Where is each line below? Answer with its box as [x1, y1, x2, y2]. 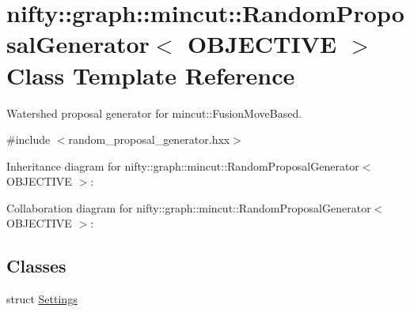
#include [6, 131, 51, 148]
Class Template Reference [6, 58, 295, 91]
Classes [6, 254, 66, 278]
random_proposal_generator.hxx [68, 131, 230, 148]
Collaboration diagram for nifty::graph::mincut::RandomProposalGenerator [6, 199, 371, 216]
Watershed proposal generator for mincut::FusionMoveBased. [6, 104, 302, 121]
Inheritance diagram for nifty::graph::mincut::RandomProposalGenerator [6, 157, 359, 174]
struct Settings [6, 291, 78, 307]
